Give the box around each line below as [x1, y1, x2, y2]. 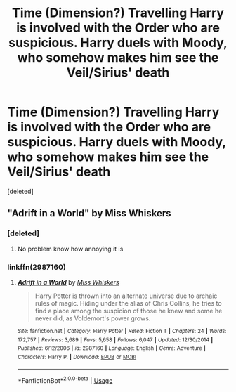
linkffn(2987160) [7, 262, 67, 272]
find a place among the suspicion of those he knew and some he [34, 306, 223, 315]
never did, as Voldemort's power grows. [34, 314, 151, 322]
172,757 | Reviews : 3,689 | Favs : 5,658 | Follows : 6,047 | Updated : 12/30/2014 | [17, 336, 214, 344]
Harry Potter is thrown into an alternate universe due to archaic [34, 292, 218, 300]
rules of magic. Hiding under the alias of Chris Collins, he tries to [34, 299, 223, 307]
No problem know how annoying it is [17, 244, 124, 253]
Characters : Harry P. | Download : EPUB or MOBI [17, 353, 137, 360]
